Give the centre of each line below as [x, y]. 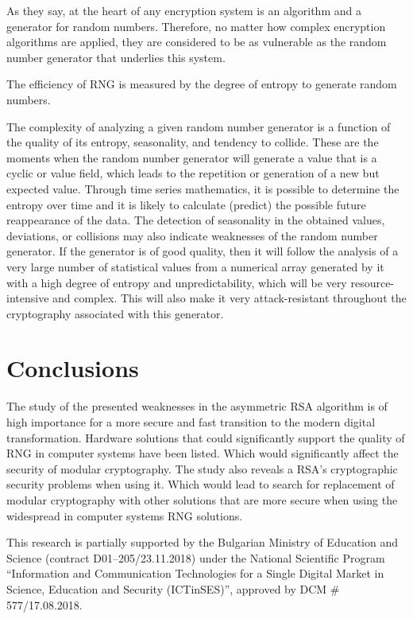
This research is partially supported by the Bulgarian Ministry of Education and [203, 542]
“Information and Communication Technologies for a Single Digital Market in [195, 573]
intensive [28, 298]
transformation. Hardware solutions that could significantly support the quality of [206, 437]
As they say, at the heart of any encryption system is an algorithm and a [184, 10]
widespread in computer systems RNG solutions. [125, 515]
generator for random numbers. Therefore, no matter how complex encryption [196, 26]
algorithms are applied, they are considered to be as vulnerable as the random [197, 42]
